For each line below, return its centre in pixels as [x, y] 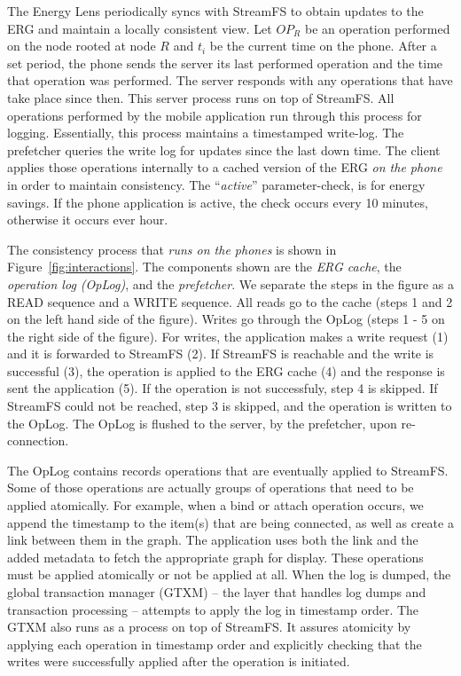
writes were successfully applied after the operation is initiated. [179, 661]
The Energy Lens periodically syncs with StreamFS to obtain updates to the [215, 11]
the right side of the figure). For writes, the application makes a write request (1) [228, 336]
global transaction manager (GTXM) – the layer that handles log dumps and [217, 592]
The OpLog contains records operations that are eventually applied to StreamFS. [228, 470]
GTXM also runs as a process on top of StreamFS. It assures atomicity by [209, 627]
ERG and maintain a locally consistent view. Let [140, 28]
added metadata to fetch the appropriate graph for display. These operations [215, 557]
